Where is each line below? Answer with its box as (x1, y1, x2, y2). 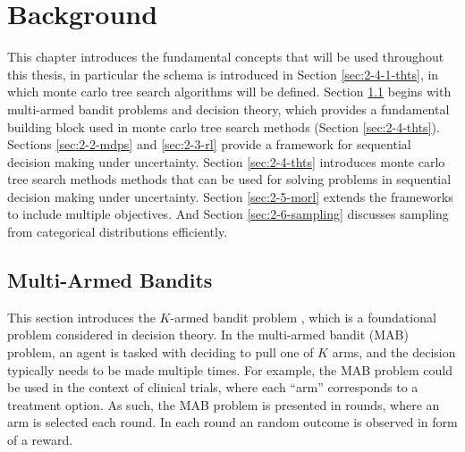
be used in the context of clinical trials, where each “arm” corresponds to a (7, 378, 418, 397)
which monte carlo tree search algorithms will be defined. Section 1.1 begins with (7, 82, 452, 101)
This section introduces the (7, 307, 156, 326)
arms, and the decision (332, 343, 456, 362)
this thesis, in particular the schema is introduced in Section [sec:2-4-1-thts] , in (7, 64, 439, 83)
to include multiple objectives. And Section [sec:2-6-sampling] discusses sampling (7, 205, 449, 223)
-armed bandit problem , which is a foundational (170, 307, 436, 326)
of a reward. (7, 431, 73, 449)
